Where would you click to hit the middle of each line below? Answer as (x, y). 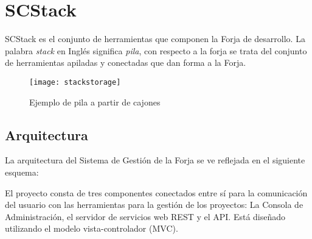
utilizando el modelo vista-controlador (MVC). (92, 228)
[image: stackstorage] (75, 82)
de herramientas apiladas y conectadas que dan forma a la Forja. (126, 62)
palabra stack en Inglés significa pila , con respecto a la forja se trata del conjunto (156, 50)
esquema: (22, 172)
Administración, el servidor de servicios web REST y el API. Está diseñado (145, 216)
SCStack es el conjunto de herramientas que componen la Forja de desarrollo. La (155, 39)
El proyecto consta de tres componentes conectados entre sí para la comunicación (156, 192)
